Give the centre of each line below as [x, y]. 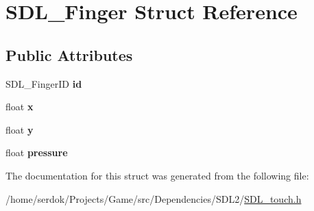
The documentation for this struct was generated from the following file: [157, 175]
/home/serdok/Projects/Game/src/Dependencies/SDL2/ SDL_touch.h [154, 198]
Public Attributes [69, 54]
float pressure [37, 152]
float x [20, 107]
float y [20, 129]
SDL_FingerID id [44, 83]
